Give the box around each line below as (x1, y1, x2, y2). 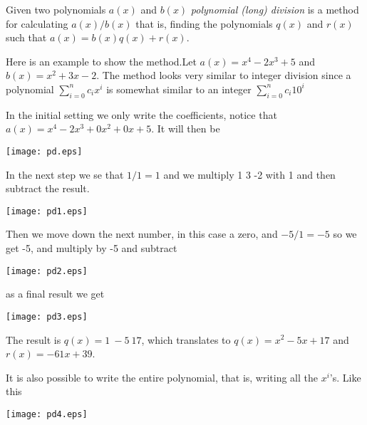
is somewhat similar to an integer (106, 81, 252, 96)
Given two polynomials (6, 2, 106, 16)
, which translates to (141, 332, 231, 347)
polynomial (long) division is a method (190, 2, 359, 16)
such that (6, 30, 47, 45)
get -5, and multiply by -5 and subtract (6, 241, 177, 256)
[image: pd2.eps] (6, 266, 88, 276)
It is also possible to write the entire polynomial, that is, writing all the (6, 369, 319, 384)
